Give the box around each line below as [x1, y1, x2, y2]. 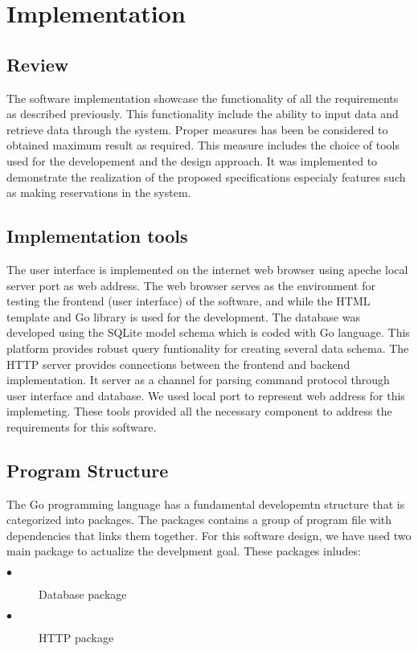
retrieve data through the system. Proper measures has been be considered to [6, 121, 388, 137]
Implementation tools [6, 223, 188, 248]
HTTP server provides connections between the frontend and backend [6, 355, 350, 372]
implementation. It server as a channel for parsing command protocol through [6, 371, 390, 388]
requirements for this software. [6, 418, 157, 435]
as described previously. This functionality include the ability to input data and [6, 105, 399, 122]
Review [6, 51, 69, 76]
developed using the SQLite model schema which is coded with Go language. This [6, 324, 410, 341]
